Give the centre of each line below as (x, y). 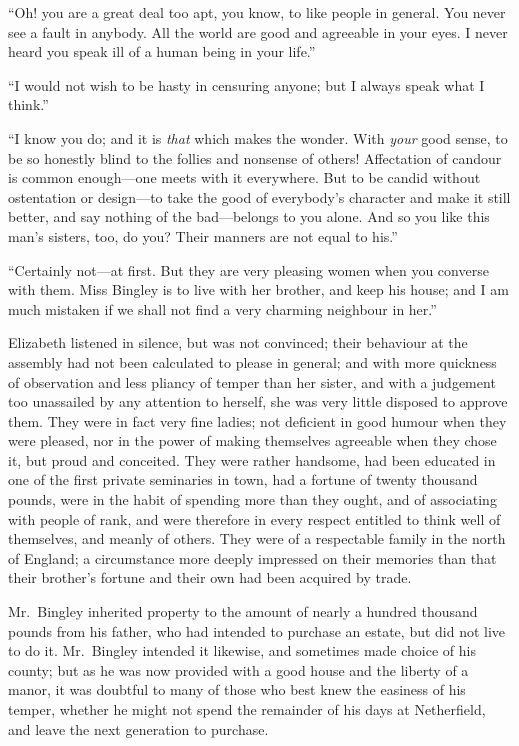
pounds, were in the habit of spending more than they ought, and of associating (252, 499)
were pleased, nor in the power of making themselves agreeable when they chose (252, 440)
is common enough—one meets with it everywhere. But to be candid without (244, 177)
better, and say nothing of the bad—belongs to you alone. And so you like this (249, 216)
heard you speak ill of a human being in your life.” (162, 51)
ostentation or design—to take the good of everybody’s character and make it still (259, 196)
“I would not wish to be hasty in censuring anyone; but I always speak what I (246, 84)
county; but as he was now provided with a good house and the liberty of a (238, 669)
